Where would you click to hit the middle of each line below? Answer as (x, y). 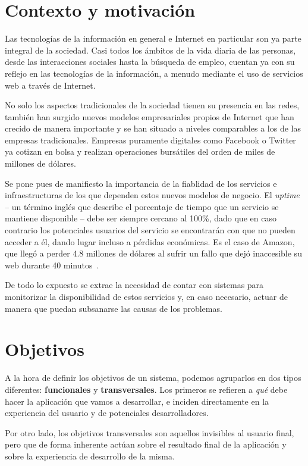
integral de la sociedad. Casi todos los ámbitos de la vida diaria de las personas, (150, 50)
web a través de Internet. (50, 85)
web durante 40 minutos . (52, 265)
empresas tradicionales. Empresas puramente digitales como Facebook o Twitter (150, 140)
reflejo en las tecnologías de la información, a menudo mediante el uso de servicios (154, 73)
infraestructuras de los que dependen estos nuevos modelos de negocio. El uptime (152, 195)
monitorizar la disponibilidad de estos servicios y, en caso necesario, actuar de (146, 296)
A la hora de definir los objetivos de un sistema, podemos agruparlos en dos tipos (153, 378)
